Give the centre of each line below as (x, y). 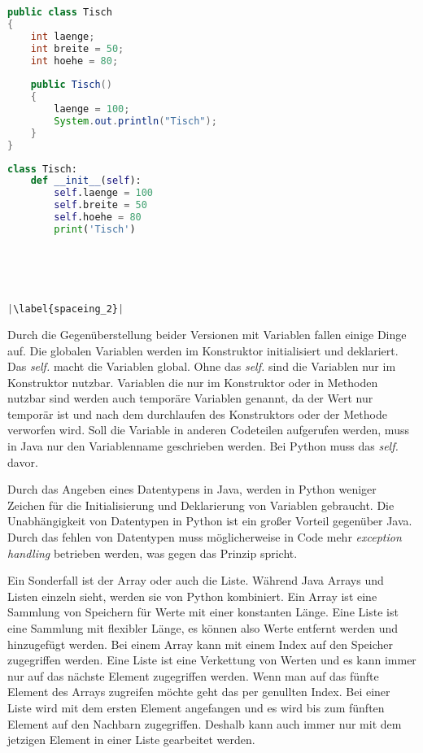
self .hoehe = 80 (98, 217)
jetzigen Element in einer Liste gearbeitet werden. (131, 740)
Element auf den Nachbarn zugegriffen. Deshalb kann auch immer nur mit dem (205, 723)
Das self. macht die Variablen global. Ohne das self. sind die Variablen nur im (202, 366)
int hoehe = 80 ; (74, 61)
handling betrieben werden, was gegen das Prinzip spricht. (153, 553)
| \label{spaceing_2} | (66, 309)
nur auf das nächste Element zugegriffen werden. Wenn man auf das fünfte (193, 675)
